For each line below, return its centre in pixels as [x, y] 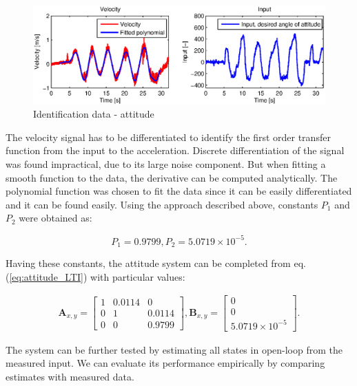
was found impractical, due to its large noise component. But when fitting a [166, 164]
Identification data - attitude [94, 114]
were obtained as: [55, 218]
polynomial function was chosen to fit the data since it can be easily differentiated [179, 191]
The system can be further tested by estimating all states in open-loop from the [174, 349]
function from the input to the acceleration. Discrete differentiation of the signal [175, 150]
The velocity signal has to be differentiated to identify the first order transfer [168, 137]
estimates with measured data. [70, 376]
